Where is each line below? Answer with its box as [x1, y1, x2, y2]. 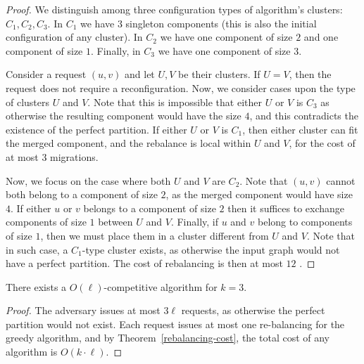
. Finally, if [170, 214, 218, 229]
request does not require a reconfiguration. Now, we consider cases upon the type [6, 80, 356, 95]
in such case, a [6, 242, 68, 256]
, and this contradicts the [249, 108, 358, 123]
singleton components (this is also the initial [125, 15, 317, 30]
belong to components [258, 214, 353, 229]
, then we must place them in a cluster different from [40, 228, 269, 242]
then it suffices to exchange [227, 200, 345, 215]
